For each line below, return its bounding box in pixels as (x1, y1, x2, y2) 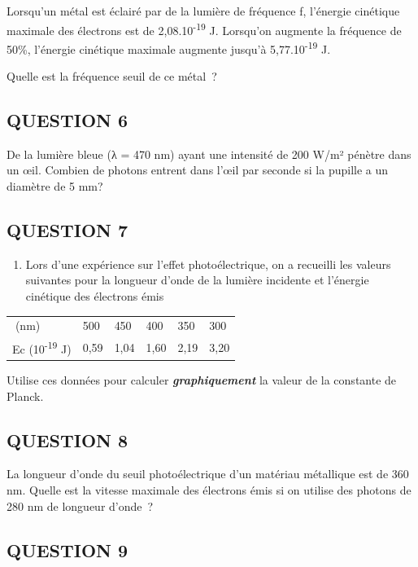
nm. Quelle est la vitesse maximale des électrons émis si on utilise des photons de (7, 481, 411, 498)
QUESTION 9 (7, 537, 128, 562)
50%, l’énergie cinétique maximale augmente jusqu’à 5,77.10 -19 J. (7, 37, 331, 57)
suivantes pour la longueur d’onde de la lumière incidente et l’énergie (25, 271, 369, 288)
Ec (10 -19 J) (12, 338, 72, 357)
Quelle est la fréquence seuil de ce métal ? (7, 68, 217, 85)
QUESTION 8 (7, 427, 128, 452)
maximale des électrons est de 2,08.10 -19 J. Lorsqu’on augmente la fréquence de (7, 19, 402, 38)
